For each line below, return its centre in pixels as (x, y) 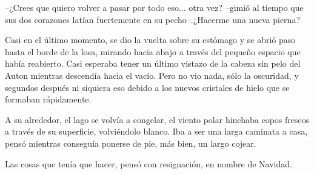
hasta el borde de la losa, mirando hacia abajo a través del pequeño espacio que (153, 51)
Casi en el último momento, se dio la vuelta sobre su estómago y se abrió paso (150, 40)
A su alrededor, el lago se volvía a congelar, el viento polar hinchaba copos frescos (157, 119)
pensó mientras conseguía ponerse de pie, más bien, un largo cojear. (131, 143)
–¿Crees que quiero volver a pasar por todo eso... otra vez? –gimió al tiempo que (154, 7)
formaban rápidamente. (48, 99)
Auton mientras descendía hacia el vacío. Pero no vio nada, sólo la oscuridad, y (152, 75)
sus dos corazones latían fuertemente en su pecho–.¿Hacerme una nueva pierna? (152, 19)
